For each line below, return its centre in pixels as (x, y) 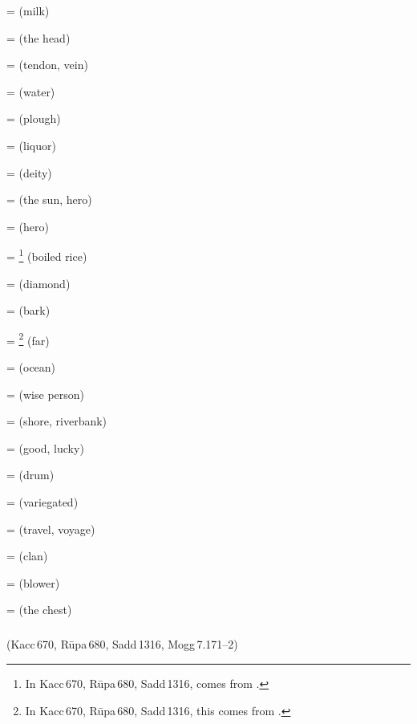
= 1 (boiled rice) (47, 255)
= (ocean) (31, 367)
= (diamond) (38, 283)
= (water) (31, 91)
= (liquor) (31, 145)
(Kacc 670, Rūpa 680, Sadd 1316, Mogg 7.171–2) (122, 644)
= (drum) (30, 475)
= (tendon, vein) (47, 65)
